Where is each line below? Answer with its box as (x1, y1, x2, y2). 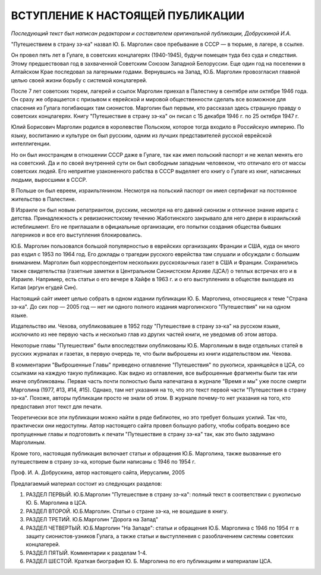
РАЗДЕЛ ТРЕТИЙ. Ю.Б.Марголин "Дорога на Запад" (26, 516, 159, 523)
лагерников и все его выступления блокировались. (11, 231, 143, 238)
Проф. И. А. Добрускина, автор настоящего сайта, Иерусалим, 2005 (11, 469, 185, 476)
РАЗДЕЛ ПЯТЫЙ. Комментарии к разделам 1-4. (26, 549, 147, 557)
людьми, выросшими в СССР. (11, 176, 87, 183)
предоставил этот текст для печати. (11, 403, 103, 410)
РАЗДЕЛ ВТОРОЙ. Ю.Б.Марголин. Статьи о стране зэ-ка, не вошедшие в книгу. (26, 507, 228, 515)
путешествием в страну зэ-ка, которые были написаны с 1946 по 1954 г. (11, 458, 196, 465)
